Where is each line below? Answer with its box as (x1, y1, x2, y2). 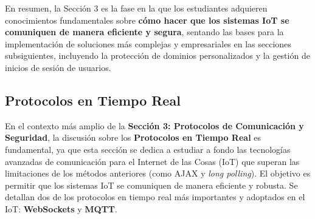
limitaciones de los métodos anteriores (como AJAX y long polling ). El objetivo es (5, 167, 311, 180)
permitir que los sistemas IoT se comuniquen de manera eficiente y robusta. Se (5, 178, 298, 191)
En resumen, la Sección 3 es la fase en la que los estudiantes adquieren (5, 2, 268, 14)
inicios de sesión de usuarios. (5, 61, 111, 73)
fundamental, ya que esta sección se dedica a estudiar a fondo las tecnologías (5, 143, 291, 155)
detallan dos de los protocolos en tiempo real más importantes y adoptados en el (5, 190, 305, 203)
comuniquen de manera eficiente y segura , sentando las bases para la (5, 25, 284, 38)
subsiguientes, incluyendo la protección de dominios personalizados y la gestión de (5, 49, 310, 62)
